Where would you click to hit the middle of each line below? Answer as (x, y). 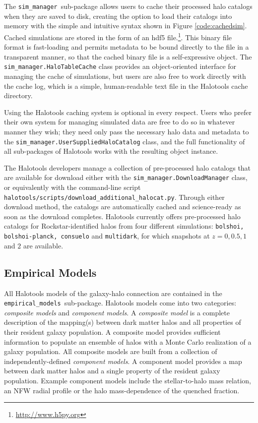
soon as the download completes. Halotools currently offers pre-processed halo (122, 216)
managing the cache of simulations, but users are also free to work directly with (125, 76)
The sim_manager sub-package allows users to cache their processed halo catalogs (128, 6)
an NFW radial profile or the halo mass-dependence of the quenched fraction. (122, 390)
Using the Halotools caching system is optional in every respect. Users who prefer (128, 112)
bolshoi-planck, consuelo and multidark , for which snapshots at (107, 236)
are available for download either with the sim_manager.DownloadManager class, (126, 177)
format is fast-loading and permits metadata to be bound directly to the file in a (127, 47)
